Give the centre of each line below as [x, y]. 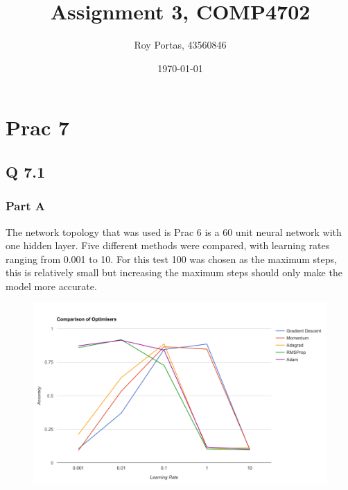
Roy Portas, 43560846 [180, 45]
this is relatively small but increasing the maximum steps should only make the [174, 272]
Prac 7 [38, 127]
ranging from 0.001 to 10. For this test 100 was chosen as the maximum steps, [171, 259]
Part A [26, 206]
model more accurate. [51, 286]
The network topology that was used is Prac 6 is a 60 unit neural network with [174, 231]
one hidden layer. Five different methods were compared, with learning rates [168, 245]
